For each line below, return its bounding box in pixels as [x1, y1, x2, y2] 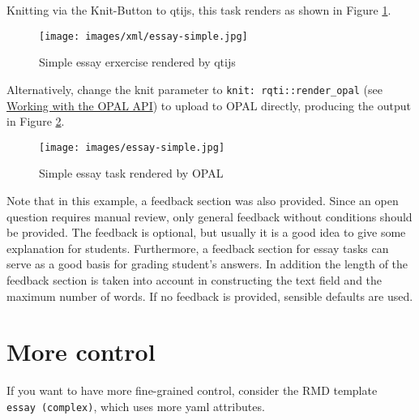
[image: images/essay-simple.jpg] [39, 141, 225, 153]
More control [6, 335, 156, 368]
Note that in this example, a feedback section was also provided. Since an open [6, 191, 399, 208]
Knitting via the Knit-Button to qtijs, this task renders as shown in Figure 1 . [6, 2, 391, 18]
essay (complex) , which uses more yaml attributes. [6, 397, 265, 414]
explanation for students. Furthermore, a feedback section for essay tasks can [6, 239, 389, 256]
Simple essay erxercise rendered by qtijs [39, 54, 236, 71]
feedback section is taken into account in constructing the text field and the [6, 271, 383, 288]
